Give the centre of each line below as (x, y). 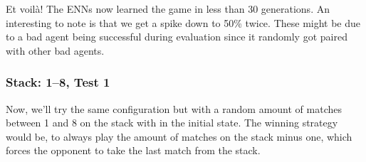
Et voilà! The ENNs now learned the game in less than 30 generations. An (168, 9)
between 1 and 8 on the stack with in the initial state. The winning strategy (172, 123)
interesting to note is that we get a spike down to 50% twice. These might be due (183, 22)
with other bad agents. (55, 50)
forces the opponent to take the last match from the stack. (133, 150)
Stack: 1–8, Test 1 (58, 82)
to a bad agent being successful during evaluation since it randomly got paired (177, 37)
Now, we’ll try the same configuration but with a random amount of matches (174, 108)
